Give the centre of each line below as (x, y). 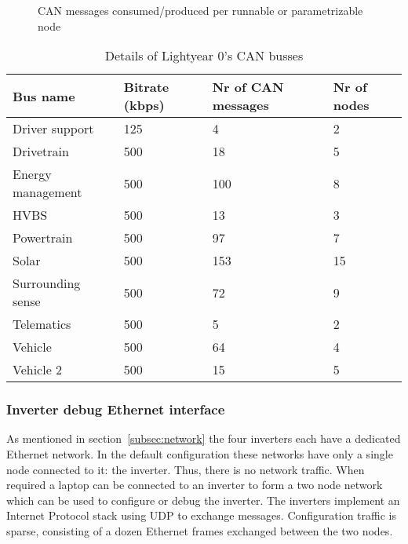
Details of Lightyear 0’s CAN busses (204, 56)
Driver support (53, 129)
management (47, 192)
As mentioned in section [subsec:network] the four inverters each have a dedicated (204, 438)
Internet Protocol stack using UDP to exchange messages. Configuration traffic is (201, 515)
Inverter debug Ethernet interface (116, 409)
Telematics (42, 324)
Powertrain (43, 238)
